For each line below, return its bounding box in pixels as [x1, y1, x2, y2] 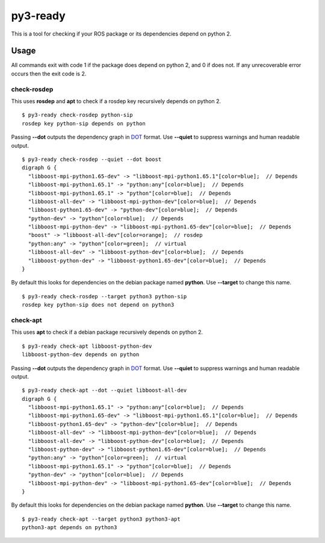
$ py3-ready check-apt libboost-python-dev [22, 342, 152, 350]
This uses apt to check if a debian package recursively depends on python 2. [11, 328, 203, 336]
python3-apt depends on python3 [22, 524, 117, 531]
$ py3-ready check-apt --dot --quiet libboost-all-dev [22, 387, 187, 394]
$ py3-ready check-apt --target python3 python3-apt [22, 515, 181, 523]
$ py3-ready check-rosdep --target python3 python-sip [22, 293, 187, 300]
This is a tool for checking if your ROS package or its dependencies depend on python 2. [11, 30, 232, 37]
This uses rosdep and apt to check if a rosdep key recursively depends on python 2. [11, 97, 221, 105]
